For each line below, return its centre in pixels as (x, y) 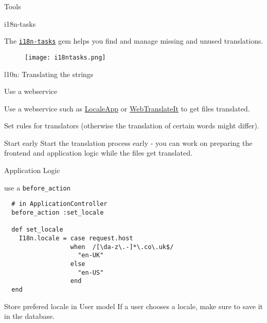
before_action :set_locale (58, 212)
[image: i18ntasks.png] (65, 57)
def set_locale (37, 230)
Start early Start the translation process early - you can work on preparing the (128, 142)
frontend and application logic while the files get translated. (98, 153)
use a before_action (37, 187)
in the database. (30, 316)
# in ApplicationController (59, 204)
